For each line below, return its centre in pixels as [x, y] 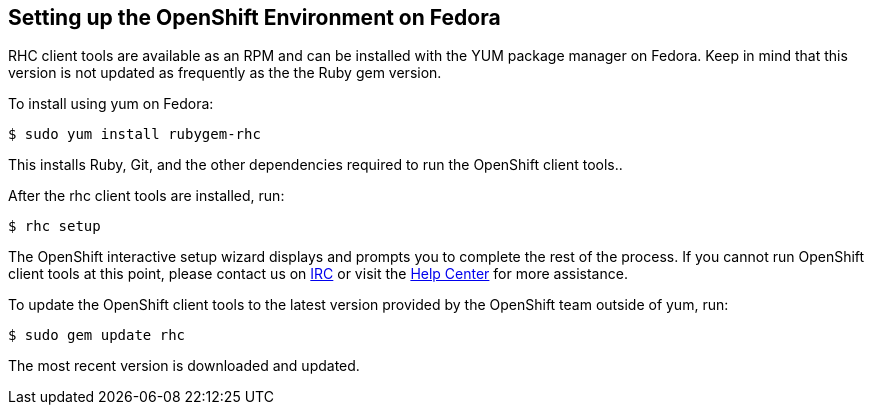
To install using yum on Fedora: [111, 104]
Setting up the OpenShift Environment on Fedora [254, 17]
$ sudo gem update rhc [97, 335]
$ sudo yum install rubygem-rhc [134, 134]
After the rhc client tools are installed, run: [146, 196]
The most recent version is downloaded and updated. [184, 366]
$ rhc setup [54, 226]
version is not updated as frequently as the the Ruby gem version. [225, 73]
